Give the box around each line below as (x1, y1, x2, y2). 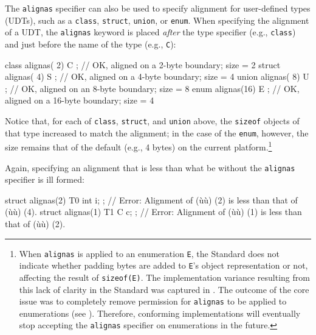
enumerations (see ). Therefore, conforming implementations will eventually (19, 306, 301, 319)
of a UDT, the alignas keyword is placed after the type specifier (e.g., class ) (5, 26, 296, 38)
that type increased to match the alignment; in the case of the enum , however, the (5, 126, 309, 139)
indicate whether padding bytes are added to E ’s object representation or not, (19, 259, 308, 272)
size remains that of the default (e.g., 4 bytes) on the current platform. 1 (5, 139, 272, 153)
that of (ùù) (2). (5, 217, 66, 230)
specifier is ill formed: (5, 173, 84, 186)
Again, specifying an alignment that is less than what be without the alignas (5, 161, 295, 174)
